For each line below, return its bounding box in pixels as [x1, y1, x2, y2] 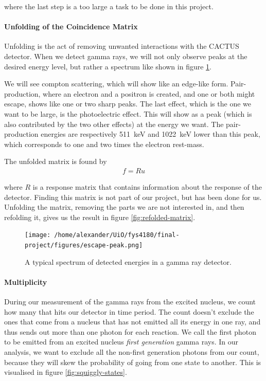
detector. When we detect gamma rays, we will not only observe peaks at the [4, 50, 247, 61]
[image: [25, 231, 51, 239]
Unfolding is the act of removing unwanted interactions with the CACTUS [4, 41, 239, 51]
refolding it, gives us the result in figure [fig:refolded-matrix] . [4, 211, 196, 222]
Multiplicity [4, 276, 47, 287]
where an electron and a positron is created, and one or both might [43, 88, 255, 99]
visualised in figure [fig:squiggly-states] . [4, 367, 127, 377]
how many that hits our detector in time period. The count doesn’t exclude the [4, 306, 254, 317]
